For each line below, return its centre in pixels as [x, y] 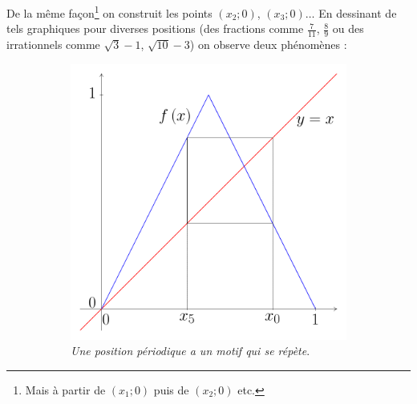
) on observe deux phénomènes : [268, 44]
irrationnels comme [53, 44]
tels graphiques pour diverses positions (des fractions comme [155, 28]
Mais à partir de [65, 389]
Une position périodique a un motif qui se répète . [190, 351]
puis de [171, 389]
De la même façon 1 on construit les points [109, 12]
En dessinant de [358, 12]
